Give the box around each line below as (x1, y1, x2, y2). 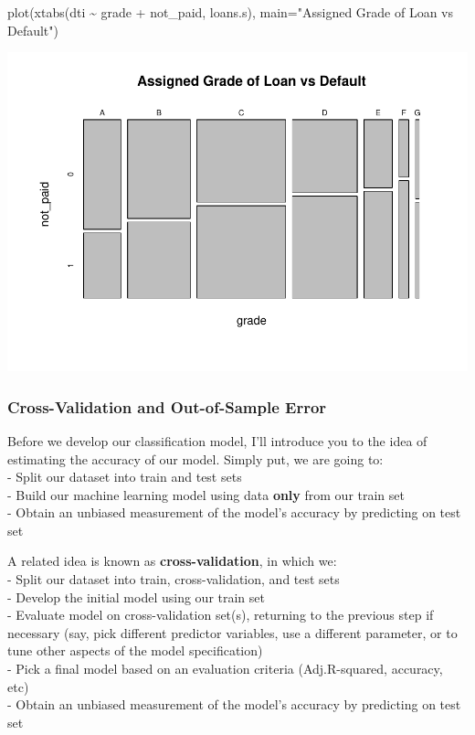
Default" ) (7, 20, 59, 39)
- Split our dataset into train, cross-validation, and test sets (7, 570, 340, 589)
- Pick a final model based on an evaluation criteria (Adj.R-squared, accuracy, (7, 659, 443, 678)
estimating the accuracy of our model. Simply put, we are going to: (7, 449, 384, 468)
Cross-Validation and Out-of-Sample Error (7, 395, 327, 418)
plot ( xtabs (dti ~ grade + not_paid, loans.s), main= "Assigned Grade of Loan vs (7, 3, 454, 21)
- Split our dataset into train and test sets (7, 467, 242, 486)
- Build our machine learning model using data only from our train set (7, 485, 405, 504)
